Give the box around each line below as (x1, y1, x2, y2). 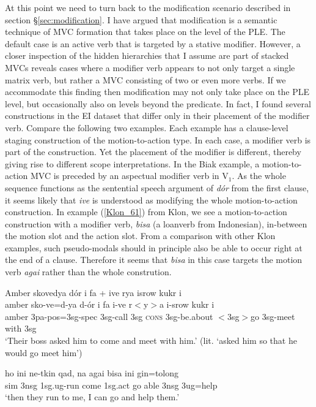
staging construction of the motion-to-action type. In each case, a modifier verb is (5, 133, 311, 146)
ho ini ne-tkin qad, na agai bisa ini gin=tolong (5, 367, 179, 379)
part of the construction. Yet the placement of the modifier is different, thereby (5, 145, 301, 158)
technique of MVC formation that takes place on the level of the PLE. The (5, 25, 285, 38)
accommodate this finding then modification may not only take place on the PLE (5, 85, 310, 98)
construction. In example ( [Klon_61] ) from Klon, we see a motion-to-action (5, 205, 287, 218)
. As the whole (232, 169, 286, 182)
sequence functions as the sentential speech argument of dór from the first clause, (5, 181, 309, 194)
